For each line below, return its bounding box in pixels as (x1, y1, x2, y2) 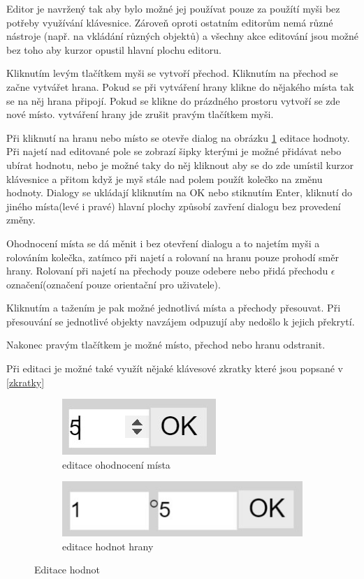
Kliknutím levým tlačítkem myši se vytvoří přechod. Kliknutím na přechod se (6, 66, 338, 80)
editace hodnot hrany (62, 538, 154, 553)
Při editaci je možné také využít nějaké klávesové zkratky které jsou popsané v (6, 361, 343, 376)
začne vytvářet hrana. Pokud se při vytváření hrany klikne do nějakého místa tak (6, 79, 354, 94)
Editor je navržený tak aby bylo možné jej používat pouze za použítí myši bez (6, 1, 340, 15)
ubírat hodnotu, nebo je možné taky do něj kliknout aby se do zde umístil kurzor (6, 157, 354, 172)
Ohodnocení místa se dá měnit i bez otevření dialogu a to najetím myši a (6, 235, 320, 250)
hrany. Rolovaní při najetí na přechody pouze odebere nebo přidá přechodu (6, 263, 328, 278)
